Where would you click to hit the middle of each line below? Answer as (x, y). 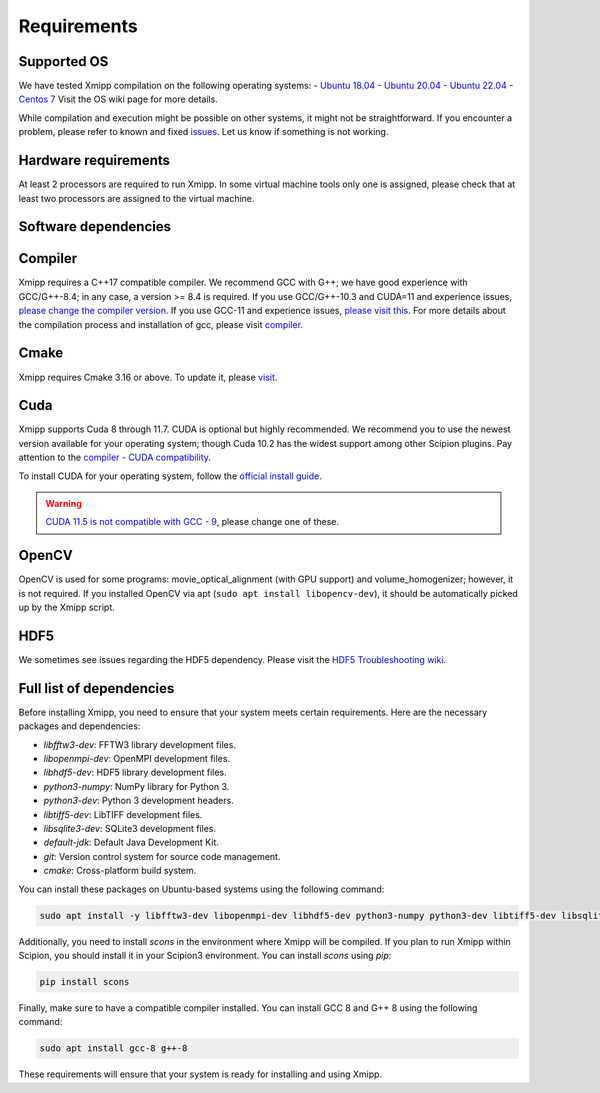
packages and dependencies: (79, 726)
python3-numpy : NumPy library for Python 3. (136, 786)
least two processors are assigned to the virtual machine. (136, 198)
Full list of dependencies (96, 688)
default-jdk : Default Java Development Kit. (131, 842)
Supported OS (63, 61)
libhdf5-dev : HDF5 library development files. (135, 772)
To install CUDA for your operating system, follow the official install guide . (170, 476)
